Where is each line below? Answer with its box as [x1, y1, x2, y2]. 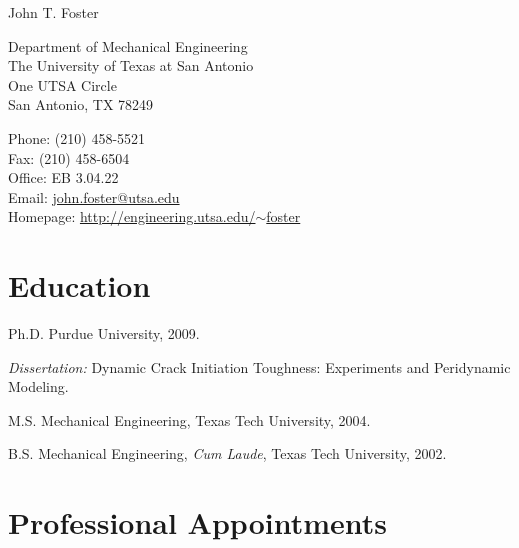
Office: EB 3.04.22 [8, 167, 119, 188]
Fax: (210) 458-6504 [8, 147, 130, 168]
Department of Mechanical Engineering [8, 35, 248, 56]
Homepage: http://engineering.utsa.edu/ [8, 206, 256, 227]
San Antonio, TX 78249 [8, 94, 154, 115]
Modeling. [8, 376, 69, 397]
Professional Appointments [8, 502, 387, 543]
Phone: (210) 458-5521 [8, 127, 146, 148]
